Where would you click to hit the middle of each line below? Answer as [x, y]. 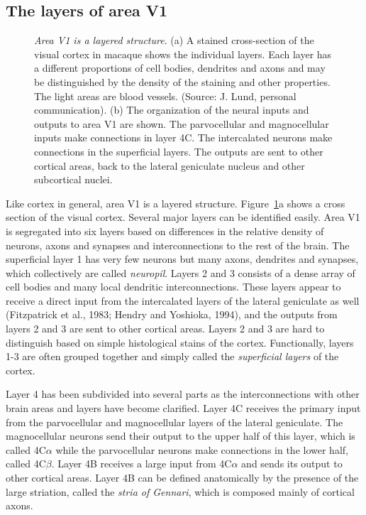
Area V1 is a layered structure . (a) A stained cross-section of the [174, 40]
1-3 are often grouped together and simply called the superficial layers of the [172, 356]
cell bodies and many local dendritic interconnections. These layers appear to [173, 287]
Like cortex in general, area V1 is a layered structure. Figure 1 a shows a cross [176, 203]
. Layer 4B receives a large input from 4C [142, 463]
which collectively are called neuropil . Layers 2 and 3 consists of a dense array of [181, 272]
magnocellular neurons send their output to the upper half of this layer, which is [181, 436]
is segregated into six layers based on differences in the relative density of [165, 231]
